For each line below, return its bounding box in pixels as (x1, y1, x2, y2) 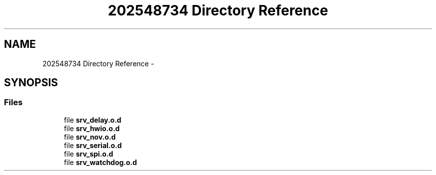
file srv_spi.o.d (64, 149, 113, 158)
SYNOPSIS (4, 76, 58, 89)
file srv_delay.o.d (64, 115, 121, 124)
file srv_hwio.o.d (64, 124, 120, 133)
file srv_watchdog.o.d (64, 158, 137, 167)
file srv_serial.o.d (64, 141, 122, 150)
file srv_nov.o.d (64, 132, 116, 141)
